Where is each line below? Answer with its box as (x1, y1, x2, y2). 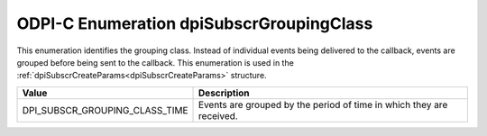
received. (198, 109, 238, 122)
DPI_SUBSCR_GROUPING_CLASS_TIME (22, 104, 188, 116)
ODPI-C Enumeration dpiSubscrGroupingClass (16, 14, 373, 33)
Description (198, 86, 250, 99)
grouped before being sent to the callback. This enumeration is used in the (16, 57, 295, 68)
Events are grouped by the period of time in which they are (198, 98, 448, 111)
